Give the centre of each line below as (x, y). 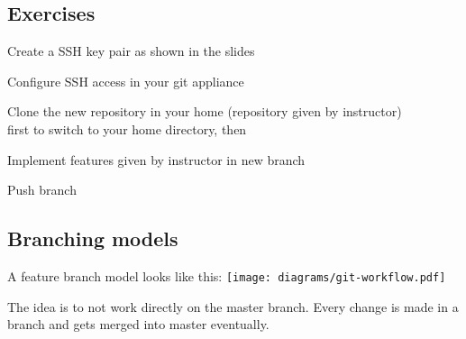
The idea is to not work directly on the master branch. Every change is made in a (233, 306)
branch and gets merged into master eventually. (138, 324)
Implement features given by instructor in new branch (156, 159)
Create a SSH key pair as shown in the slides (131, 51)
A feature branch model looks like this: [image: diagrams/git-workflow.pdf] (227, 275)
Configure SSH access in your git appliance (126, 81)
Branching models (93, 238)
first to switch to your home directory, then (127, 128)
